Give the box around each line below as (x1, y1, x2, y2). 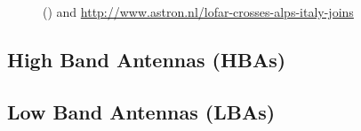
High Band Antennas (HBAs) (7, 45, 286, 73)
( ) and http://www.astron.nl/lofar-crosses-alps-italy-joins (43, 3, 354, 20)
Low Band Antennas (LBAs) (7, 97, 276, 125)
